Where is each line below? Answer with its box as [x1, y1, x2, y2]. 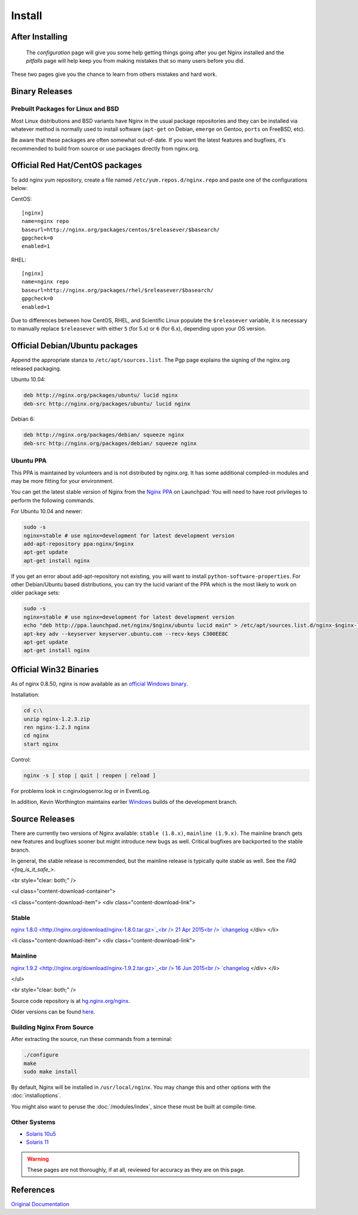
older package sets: [11, 589, 60, 596]
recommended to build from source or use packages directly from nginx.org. [11, 145, 200, 152]
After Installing [11, 32, 68, 42]
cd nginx [23, 732, 50, 739]
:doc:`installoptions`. [11, 1092, 61, 1099]
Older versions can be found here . [11, 1008, 95, 1015]
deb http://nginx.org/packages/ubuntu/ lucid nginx [23, 392, 178, 399]
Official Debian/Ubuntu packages [11, 341, 138, 351]
